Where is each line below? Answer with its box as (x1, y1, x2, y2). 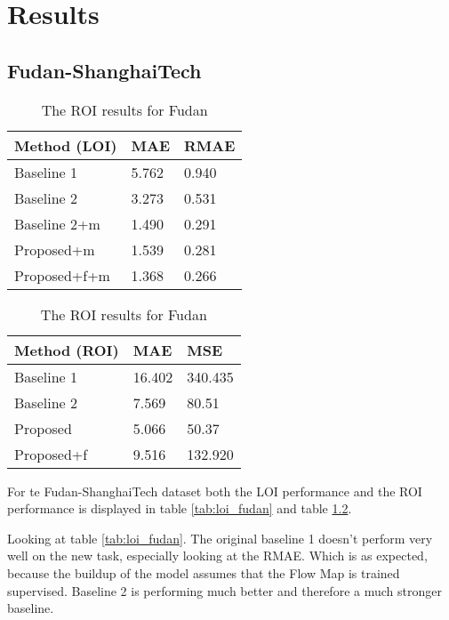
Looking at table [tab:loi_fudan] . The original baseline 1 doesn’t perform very (7, 528, 433, 547)
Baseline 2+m (14, 213, 100, 234)
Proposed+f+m (14, 264, 110, 286)
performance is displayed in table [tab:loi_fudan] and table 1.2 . (7, 499, 352, 518)
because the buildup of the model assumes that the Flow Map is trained (7, 563, 400, 582)
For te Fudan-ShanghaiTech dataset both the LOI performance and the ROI (7, 481, 422, 500)
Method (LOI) (14, 134, 117, 156)
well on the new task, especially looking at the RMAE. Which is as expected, (7, 546, 428, 565)
